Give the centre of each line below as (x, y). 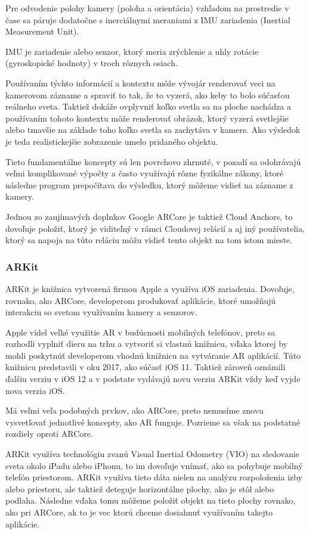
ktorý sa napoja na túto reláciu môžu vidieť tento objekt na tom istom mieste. (149, 240)
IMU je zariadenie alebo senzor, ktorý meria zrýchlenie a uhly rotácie (132, 51)
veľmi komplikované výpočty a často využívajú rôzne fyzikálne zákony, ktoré (145, 173)
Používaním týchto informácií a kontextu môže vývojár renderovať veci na (140, 83)
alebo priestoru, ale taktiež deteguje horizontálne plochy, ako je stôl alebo (140, 488)
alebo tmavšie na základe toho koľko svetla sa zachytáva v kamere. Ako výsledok (153, 130)
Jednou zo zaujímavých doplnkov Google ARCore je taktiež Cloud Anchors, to (149, 216)
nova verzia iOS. (35, 390)
